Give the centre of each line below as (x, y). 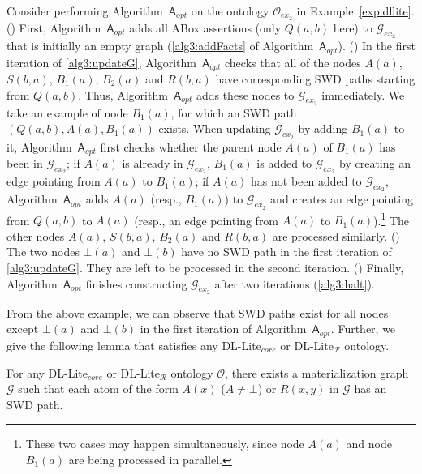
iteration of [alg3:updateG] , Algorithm (101, 62)
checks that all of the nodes (293, 62)
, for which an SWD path (234, 112)
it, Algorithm (39, 146)
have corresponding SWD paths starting (315, 78)
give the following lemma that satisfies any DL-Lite (134, 345)
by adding (323, 128)
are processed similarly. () (336, 235)
